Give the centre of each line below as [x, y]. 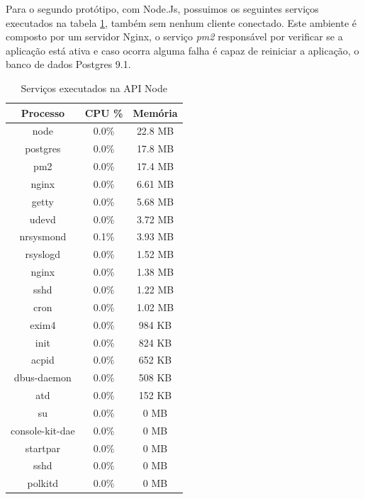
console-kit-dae [43, 430]
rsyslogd [43, 254]
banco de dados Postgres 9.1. [68, 64]
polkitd [43, 483]
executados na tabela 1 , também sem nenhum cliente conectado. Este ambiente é [181, 22]
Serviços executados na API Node [94, 88]
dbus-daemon [43, 377]
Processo [43, 112]
